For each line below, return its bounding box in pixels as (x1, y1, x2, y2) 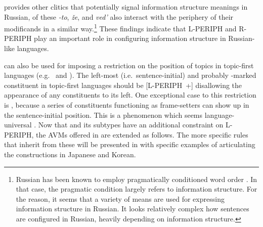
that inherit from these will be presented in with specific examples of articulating (4, 139, 255, 150)
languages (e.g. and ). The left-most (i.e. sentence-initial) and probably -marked (4, 70, 256, 80)
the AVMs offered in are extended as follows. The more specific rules (36, 129, 248, 140)
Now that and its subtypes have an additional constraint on (38, 119, 224, 130)
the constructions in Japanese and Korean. (4, 149, 136, 159)
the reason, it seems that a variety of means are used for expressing (16, 193, 225, 204)
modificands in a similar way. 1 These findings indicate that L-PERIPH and (4, 22, 237, 33)
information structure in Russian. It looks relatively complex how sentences (16, 203, 249, 214)
